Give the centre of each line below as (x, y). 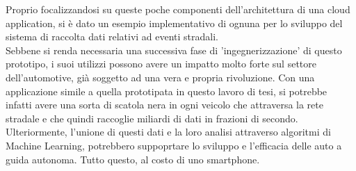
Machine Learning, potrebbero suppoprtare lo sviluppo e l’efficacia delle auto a (174, 145)
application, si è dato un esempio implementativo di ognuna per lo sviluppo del (174, 23)
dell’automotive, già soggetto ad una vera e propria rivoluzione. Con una (160, 77)
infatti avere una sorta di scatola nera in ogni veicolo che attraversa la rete (164, 105)
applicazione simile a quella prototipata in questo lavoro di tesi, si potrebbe (167, 91)
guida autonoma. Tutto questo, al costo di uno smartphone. (133, 159)
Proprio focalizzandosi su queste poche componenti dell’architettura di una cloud (178, 9)
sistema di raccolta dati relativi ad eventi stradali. (112, 36)
